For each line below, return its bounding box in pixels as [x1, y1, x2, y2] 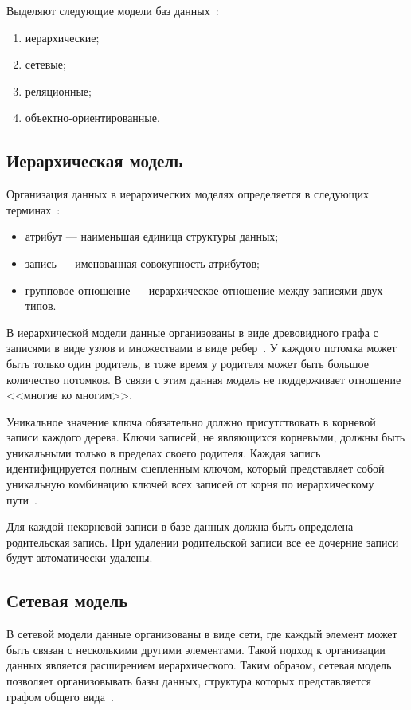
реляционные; [25, 82, 92, 99]
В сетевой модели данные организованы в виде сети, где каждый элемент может [6, 626, 397, 642]
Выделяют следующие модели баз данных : [6, 2, 219, 18]
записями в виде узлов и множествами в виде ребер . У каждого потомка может [6, 339, 397, 356]
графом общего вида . [6, 688, 114, 704]
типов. [25, 297, 57, 314]
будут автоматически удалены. [6, 549, 153, 566]
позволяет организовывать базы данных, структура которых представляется [6, 673, 371, 689]
